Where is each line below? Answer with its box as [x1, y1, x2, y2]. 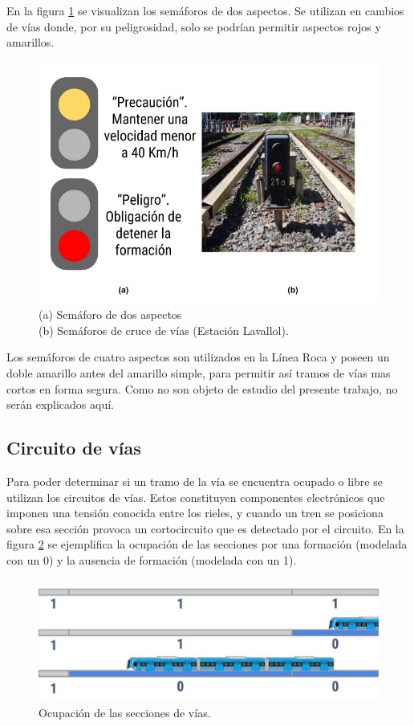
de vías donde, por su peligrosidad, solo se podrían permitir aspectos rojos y [6, 18, 381, 35]
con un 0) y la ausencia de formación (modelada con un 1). [6, 551, 297, 568]
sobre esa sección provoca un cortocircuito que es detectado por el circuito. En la [6, 520, 404, 536]
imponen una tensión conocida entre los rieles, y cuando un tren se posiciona [6, 504, 384, 521]
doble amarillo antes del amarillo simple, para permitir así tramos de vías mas [6, 364, 391, 381]
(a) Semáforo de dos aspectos [39, 306, 182, 323]
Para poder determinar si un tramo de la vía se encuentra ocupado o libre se [6, 472, 383, 489]
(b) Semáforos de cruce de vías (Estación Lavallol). [39, 321, 289, 338]
